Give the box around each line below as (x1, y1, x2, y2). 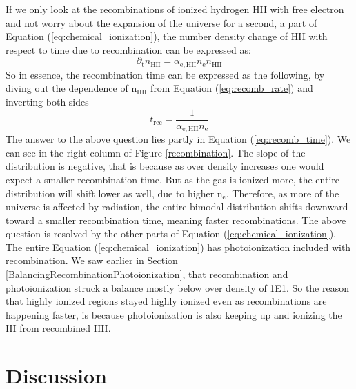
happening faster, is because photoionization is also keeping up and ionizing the (6, 307, 342, 321)
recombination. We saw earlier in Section (6, 253, 178, 268)
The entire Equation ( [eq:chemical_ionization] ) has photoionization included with (6, 239, 351, 254)
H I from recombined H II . (6, 321, 111, 335)
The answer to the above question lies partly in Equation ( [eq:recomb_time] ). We (6, 132, 351, 146)
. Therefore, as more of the (226, 186, 339, 200)
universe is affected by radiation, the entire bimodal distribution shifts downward (6, 199, 348, 214)
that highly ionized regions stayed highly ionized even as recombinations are (6, 294, 327, 308)
